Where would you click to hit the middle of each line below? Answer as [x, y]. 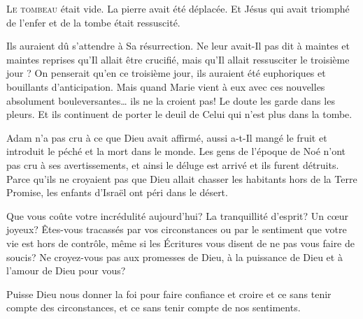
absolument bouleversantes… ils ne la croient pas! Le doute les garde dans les [171, 100]
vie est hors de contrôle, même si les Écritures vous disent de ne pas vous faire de [180, 243]
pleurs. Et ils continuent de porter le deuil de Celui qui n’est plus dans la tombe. [179, 114]
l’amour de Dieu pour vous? [66, 270]
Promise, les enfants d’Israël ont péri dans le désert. [117, 192]
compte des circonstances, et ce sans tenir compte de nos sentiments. [154, 307]
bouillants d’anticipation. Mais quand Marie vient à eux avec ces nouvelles [166, 86]
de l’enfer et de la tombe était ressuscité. [93, 22]
